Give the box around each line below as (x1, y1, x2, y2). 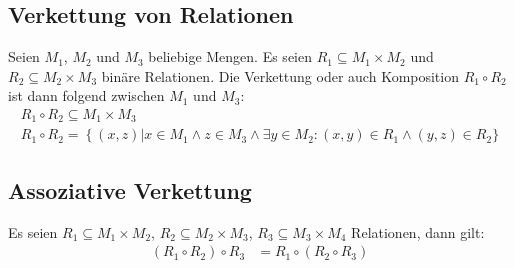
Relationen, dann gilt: (351, 221, 485, 242)
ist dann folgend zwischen (8, 85, 165, 106)
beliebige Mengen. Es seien (148, 46, 312, 67)
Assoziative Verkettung (8, 174, 252, 205)
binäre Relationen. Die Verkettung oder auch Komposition (101, 65, 459, 86)
